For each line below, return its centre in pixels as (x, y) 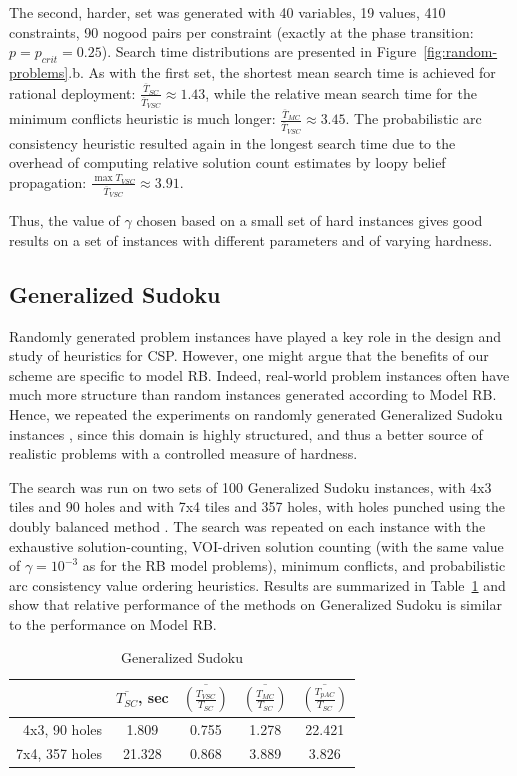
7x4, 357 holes (59, 753)
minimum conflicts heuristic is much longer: (142, 118)
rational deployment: (72, 92)
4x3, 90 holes (63, 728)
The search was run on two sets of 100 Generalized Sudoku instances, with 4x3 (250, 486)
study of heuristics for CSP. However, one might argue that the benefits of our (249, 355)
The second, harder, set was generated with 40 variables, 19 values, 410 (227, 12)
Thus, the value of (64, 220)
